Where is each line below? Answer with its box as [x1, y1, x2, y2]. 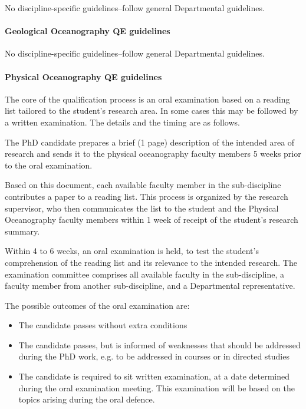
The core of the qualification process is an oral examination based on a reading [5, 93, 290, 105]
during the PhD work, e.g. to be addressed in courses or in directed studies [18, 350, 289, 362]
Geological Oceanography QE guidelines [5, 25, 170, 37]
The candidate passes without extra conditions [18, 319, 187, 331]
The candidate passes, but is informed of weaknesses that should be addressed [18, 338, 301, 351]
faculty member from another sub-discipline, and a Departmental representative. [5, 279, 295, 292]
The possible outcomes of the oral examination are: [5, 299, 190, 311]
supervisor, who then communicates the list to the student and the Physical [5, 202, 279, 214]
